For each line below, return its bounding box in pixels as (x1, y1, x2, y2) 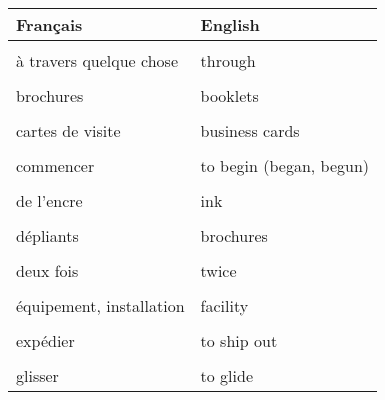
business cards (200, 119, 300, 142)
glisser (16, 364, 59, 387)
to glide (200, 364, 254, 387)
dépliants (16, 224, 79, 247)
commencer (16, 154, 95, 177)
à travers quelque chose (16, 49, 179, 72)
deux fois (16, 259, 79, 282)
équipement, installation (16, 294, 185, 317)
